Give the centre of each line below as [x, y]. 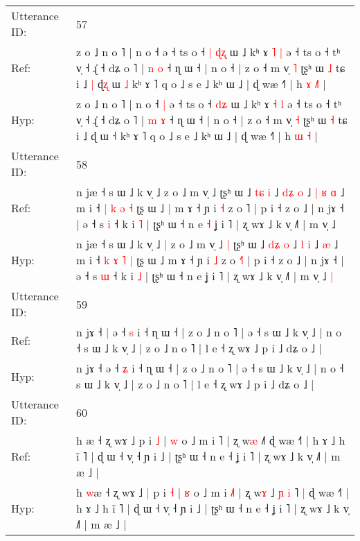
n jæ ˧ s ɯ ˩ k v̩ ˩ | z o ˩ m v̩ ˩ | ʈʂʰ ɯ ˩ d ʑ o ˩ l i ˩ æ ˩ [207, 244]
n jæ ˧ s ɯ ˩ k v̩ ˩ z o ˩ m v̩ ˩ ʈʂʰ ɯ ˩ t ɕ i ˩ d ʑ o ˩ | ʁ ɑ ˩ [210, 192]
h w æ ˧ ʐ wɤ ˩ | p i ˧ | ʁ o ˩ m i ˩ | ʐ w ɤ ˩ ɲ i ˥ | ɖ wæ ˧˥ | [213, 492]
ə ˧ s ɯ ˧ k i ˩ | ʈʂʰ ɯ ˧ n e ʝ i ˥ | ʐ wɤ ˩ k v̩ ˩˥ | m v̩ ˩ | [205, 276]
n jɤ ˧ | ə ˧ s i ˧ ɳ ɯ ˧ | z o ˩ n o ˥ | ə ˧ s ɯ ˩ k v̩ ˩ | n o [209, 332]
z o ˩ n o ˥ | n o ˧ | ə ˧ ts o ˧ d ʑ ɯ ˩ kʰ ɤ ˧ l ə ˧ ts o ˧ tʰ [209, 104]
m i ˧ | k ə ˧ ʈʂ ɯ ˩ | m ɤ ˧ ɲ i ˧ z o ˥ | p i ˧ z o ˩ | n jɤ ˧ [210, 208]
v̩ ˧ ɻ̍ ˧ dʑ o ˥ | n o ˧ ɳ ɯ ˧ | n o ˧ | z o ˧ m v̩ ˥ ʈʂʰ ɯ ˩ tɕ [211, 68]
